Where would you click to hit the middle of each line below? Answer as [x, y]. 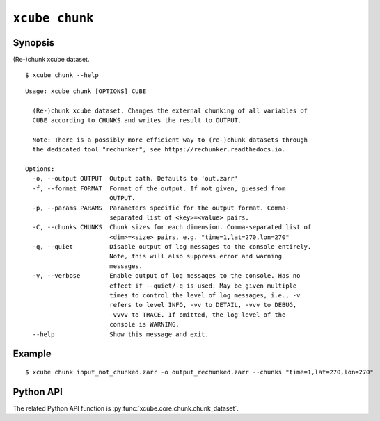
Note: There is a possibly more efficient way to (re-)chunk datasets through [170, 140]
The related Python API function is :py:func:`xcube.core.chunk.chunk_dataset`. [126, 408]
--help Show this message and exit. [120, 334]
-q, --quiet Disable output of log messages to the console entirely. [172, 247]
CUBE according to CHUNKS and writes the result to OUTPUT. [137, 121]
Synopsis [34, 43]
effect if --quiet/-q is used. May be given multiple [203, 286]
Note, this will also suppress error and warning [196, 256]
